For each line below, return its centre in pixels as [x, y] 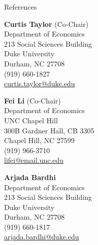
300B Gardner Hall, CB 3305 [49, 130]
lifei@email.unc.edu [34, 160]
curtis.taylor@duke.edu [40, 83]
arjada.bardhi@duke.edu [42, 237]
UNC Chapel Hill [31, 120]
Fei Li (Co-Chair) [32, 100]
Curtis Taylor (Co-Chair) [46, 24]
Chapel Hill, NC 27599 [39, 140]
